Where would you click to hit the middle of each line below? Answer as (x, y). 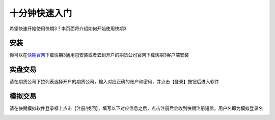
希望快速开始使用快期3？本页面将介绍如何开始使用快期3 (68, 28)
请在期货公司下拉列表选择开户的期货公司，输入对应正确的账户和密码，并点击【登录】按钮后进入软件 (114, 82)
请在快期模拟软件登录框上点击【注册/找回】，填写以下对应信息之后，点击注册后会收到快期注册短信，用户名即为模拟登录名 (136, 108)
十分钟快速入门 (41, 13)
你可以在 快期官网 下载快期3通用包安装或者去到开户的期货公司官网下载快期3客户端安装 (99, 55)
